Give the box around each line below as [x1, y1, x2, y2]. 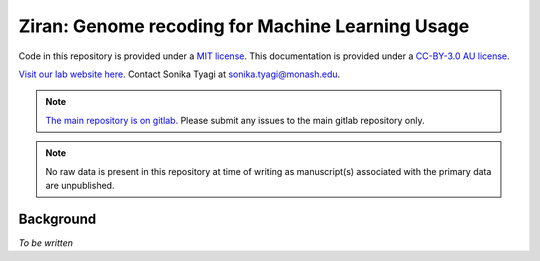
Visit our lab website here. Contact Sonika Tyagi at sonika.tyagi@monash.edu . [18, 68, 341, 80]
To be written [18, 236, 74, 249]
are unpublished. [45, 179, 115, 191]
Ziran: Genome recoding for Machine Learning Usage [18, 15, 470, 37]
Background [18, 210, 97, 227]
